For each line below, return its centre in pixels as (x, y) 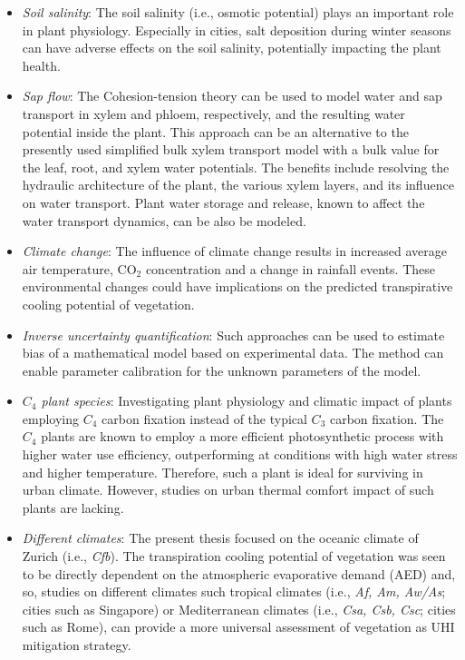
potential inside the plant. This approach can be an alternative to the (215, 131)
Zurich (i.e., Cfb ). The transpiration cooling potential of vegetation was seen (234, 556)
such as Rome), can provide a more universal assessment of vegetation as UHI (238, 627)
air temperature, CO (79, 268)
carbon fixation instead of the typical (204, 418)
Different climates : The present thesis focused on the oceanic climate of (220, 538)
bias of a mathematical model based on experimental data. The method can (233, 353)
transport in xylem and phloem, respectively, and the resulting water (213, 113)
